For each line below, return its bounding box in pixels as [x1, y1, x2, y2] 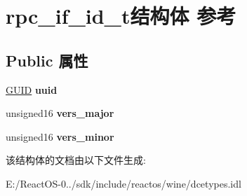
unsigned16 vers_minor [6, 129, 114, 143]
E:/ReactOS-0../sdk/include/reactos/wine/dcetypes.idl [6, 176, 241, 190]
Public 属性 [6, 49, 88, 71]
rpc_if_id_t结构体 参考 [6, 1, 236, 30]
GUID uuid [6, 82, 58, 97]
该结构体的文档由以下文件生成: [6, 153, 146, 167]
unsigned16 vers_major [6, 106, 114, 120]
